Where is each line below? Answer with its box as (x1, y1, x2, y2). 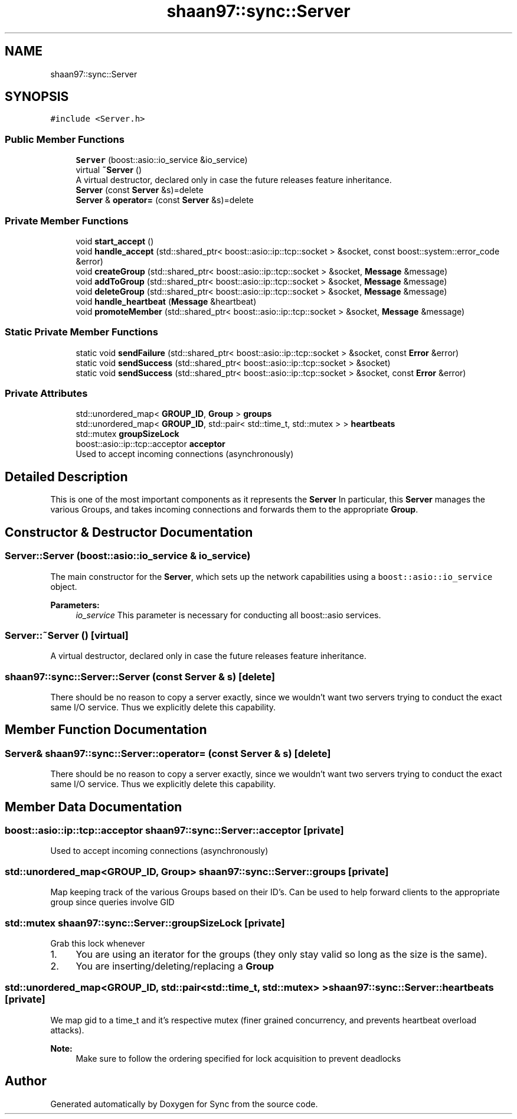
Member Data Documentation (5, 799, 182, 814)
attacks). (50, 1025, 84, 1035)
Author (5, 1074, 47, 1089)
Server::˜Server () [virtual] (5, 629, 129, 641)
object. (50, 581, 77, 592)
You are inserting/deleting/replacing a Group (76, 960, 274, 972)
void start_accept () (76, 236, 154, 246)
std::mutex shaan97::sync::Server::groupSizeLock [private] (5, 916, 285, 929)
